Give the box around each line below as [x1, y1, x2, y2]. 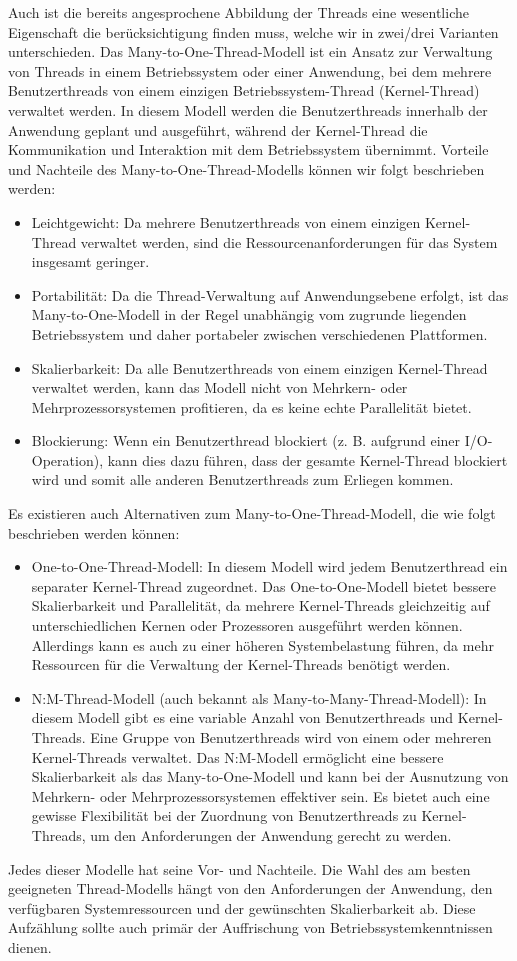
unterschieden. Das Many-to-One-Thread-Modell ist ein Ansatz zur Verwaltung [8, 41, 493, 62]
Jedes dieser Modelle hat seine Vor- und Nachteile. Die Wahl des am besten [8, 858, 471, 879]
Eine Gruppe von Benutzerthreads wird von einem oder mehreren [90, 727, 492, 747]
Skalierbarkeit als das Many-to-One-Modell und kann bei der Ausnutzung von [31, 766, 509, 787]
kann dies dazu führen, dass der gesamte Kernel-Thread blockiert [107, 449, 508, 470]
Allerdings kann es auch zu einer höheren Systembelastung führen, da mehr [31, 634, 494, 655]
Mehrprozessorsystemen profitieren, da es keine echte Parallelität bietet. [31, 396, 472, 417]
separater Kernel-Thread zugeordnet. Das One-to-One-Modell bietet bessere [31, 575, 497, 596]
